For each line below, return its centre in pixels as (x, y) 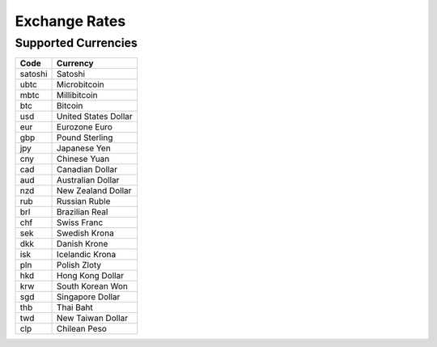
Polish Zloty (79, 265)
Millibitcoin (77, 95)
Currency (75, 63)
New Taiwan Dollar (93, 318)
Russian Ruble (84, 201)
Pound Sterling (85, 138)
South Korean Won (93, 286)
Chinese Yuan (83, 159)
